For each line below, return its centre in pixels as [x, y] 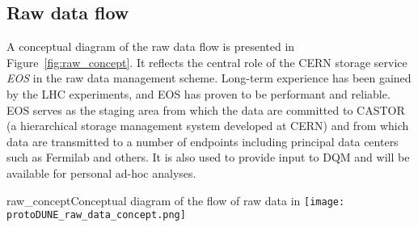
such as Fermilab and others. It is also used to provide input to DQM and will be [208, 157]
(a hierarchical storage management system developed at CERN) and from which [208, 126]
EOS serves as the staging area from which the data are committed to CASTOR [206, 109]
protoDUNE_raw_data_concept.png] [96, 215]
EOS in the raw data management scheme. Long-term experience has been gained [209, 78]
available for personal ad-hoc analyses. [101, 172]
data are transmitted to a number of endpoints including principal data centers [203, 141]
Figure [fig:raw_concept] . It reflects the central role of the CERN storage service [207, 62]
